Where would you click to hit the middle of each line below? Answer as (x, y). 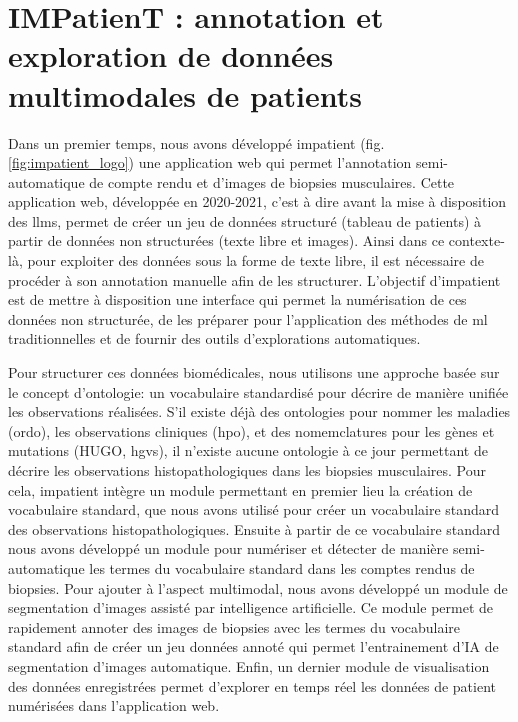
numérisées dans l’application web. (114, 705)
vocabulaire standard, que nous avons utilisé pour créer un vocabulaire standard (254, 509)
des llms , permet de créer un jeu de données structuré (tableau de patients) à (245, 220)
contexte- (476, 240)
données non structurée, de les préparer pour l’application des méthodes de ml (248, 318)
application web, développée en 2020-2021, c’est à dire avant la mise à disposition (257, 201)
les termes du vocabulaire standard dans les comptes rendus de (282, 567)
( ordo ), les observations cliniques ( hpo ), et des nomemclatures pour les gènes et (251, 430)
